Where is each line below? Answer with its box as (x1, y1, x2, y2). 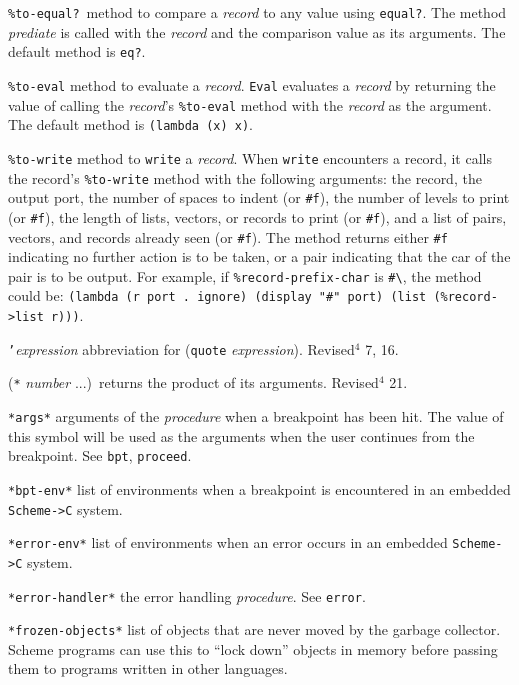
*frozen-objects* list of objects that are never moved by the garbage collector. (8, 619, 501, 640)
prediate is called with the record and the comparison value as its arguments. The (8, 21, 506, 42)
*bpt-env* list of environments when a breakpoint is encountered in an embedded (8, 478, 511, 499)
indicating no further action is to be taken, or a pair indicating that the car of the (8, 246, 511, 267)
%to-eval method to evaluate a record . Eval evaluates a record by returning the (8, 74, 496, 95)
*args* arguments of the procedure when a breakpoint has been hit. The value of (8, 406, 504, 427)
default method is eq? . (8, 41, 146, 62)
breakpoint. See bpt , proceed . (8, 445, 192, 466)
